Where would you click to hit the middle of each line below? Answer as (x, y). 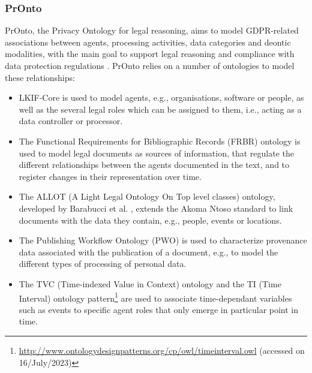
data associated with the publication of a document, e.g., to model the (148, 252)
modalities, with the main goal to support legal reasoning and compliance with (150, 54)
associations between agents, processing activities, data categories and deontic (148, 42)
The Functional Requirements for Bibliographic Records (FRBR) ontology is (160, 141)
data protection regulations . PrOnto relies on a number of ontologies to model (150, 65)
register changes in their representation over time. (110, 176)
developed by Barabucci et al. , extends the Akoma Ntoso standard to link (156, 208)
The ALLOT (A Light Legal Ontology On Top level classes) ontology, (147, 196)
